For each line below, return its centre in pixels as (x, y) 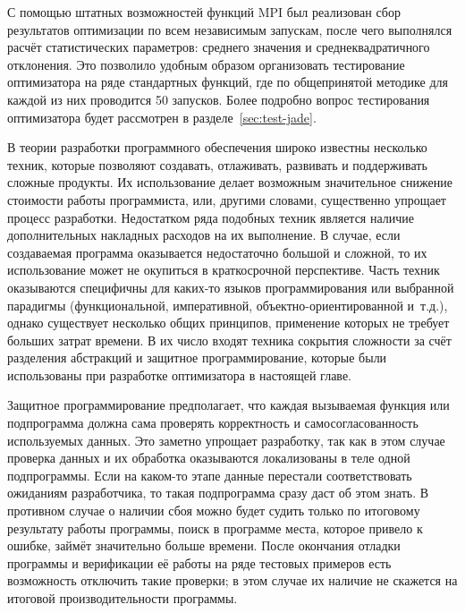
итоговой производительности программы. (123, 598)
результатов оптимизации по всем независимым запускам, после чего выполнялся (230, 29)
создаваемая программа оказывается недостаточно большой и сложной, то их (217, 252)
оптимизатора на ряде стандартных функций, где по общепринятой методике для (228, 82)
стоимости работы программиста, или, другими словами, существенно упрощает (227, 199)
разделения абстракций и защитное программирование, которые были (197, 358)
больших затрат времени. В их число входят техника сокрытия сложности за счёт (229, 340)
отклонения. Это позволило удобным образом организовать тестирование (206, 64)
